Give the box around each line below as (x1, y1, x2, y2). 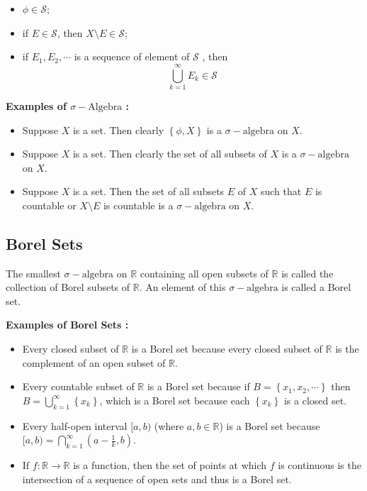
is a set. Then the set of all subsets (72, 184, 225, 199)
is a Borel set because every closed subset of (131, 341, 322, 356)
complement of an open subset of (22, 355, 166, 370)
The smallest (6, 265, 61, 280)
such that (260, 184, 302, 199)
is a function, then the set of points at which (73, 458, 267, 473)
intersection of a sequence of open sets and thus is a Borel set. (22, 471, 292, 486)
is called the (281, 265, 334, 280)
